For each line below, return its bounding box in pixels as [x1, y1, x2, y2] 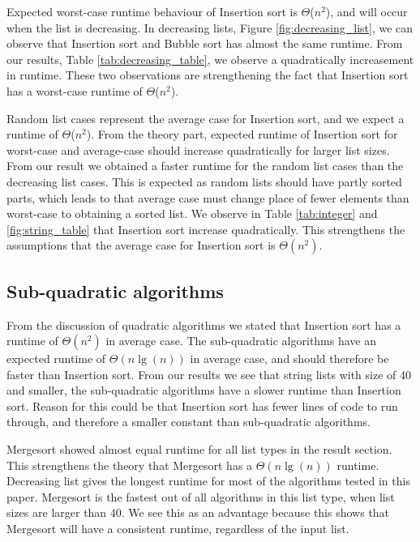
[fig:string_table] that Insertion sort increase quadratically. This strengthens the [6, 220, 405, 237]
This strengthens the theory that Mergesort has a [6, 456, 253, 473]
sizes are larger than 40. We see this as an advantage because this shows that [6, 504, 390, 521]
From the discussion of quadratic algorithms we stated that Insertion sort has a [6, 316, 401, 333]
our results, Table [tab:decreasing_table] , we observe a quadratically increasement [6, 50, 414, 67]
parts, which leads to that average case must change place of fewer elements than [6, 189, 409, 206]
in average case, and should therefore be [190, 350, 389, 367]
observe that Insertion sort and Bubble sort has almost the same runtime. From [6, 35, 403, 52]
